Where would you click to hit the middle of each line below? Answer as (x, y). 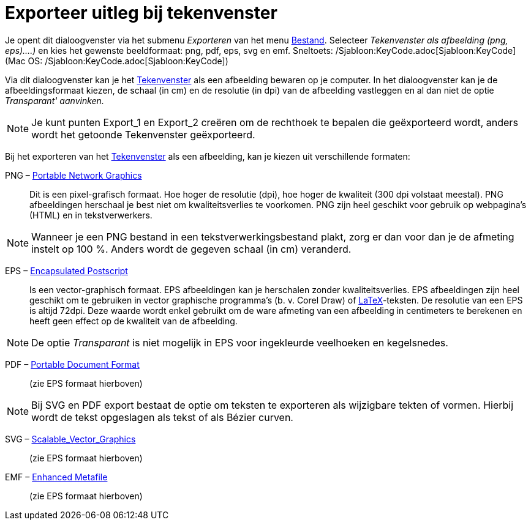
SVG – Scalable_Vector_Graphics (70, 439)
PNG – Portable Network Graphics (73, 175)
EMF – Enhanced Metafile (56, 477)
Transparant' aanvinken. (55, 100)
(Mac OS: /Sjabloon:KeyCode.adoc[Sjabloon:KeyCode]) (117, 61)
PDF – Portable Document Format (72, 364)
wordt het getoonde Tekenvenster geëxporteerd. (143, 134)
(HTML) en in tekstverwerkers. (91, 215)
